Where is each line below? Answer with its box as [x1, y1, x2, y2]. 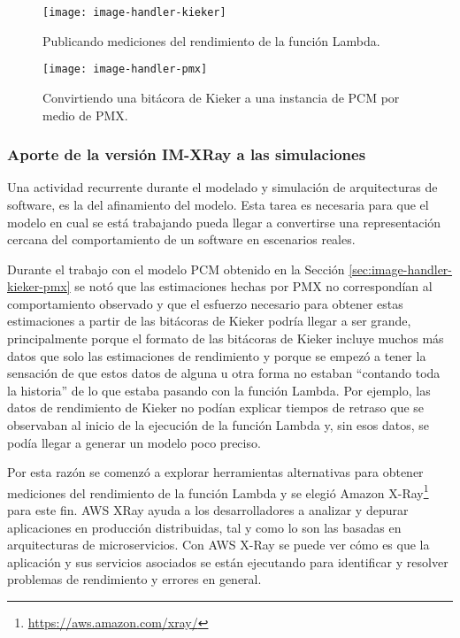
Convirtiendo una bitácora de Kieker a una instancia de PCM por [42, 88, 400, 106]
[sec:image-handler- [349, 259, 453, 278]
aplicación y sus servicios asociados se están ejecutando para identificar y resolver [7, 552, 448, 571]
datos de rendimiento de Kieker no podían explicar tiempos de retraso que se [7, 398, 425, 417]
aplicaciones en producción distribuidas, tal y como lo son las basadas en [7, 518, 402, 536]
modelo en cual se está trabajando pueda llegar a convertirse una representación [7, 212, 441, 231]
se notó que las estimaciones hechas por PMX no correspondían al [74, 277, 433, 296]
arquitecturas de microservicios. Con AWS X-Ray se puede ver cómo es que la [7, 535, 430, 554]
